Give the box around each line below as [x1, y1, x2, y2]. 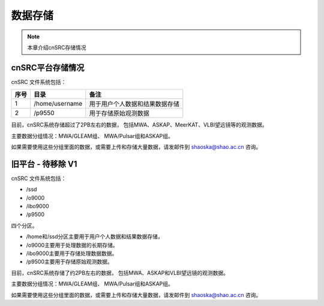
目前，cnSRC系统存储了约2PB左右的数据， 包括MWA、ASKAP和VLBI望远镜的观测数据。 [11, 269, 229, 276]
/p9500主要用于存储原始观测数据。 [26, 258, 113, 265]
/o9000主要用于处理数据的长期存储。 [26, 241, 118, 248]
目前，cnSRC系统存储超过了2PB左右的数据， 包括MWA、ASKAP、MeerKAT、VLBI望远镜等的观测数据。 [11, 121, 268, 128]
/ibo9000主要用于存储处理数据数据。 [26, 250, 118, 257]
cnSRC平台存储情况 [11, 62, 85, 73]
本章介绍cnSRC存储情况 [27, 44, 86, 51]
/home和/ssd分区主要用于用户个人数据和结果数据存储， [26, 233, 163, 240]
